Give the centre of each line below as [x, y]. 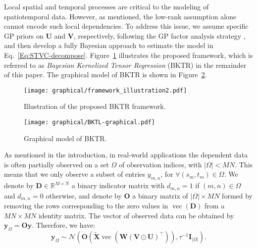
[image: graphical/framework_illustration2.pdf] [105, 90]
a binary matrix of [160, 195]
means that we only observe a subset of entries [75, 174]
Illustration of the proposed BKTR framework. [95, 106]
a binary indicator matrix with [118, 185]
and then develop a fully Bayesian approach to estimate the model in [109, 45]
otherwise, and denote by [84, 195]
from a [215, 206]
